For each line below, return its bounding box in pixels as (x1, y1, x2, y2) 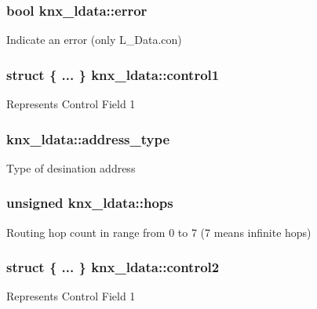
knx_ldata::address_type (6, 129, 170, 148)
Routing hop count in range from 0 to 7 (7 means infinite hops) (6, 224, 312, 240)
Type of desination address (6, 159, 136, 176)
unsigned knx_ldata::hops (6, 193, 173, 213)
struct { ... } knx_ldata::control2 (6, 257, 220, 277)
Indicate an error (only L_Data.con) (6, 31, 182, 48)
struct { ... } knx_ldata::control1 (6, 64, 220, 84)
